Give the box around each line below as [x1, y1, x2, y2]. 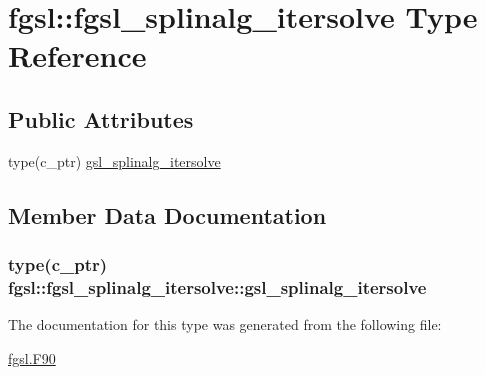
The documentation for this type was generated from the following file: [8, 314, 442, 335]
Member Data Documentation [8, 199, 327, 230]
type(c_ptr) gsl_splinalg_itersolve [8, 150, 221, 171]
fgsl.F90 [8, 347, 56, 368]
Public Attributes [8, 103, 194, 134]
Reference [8, 35, 147, 76]
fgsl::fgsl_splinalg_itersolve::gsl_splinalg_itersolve [8, 274, 427, 299]
